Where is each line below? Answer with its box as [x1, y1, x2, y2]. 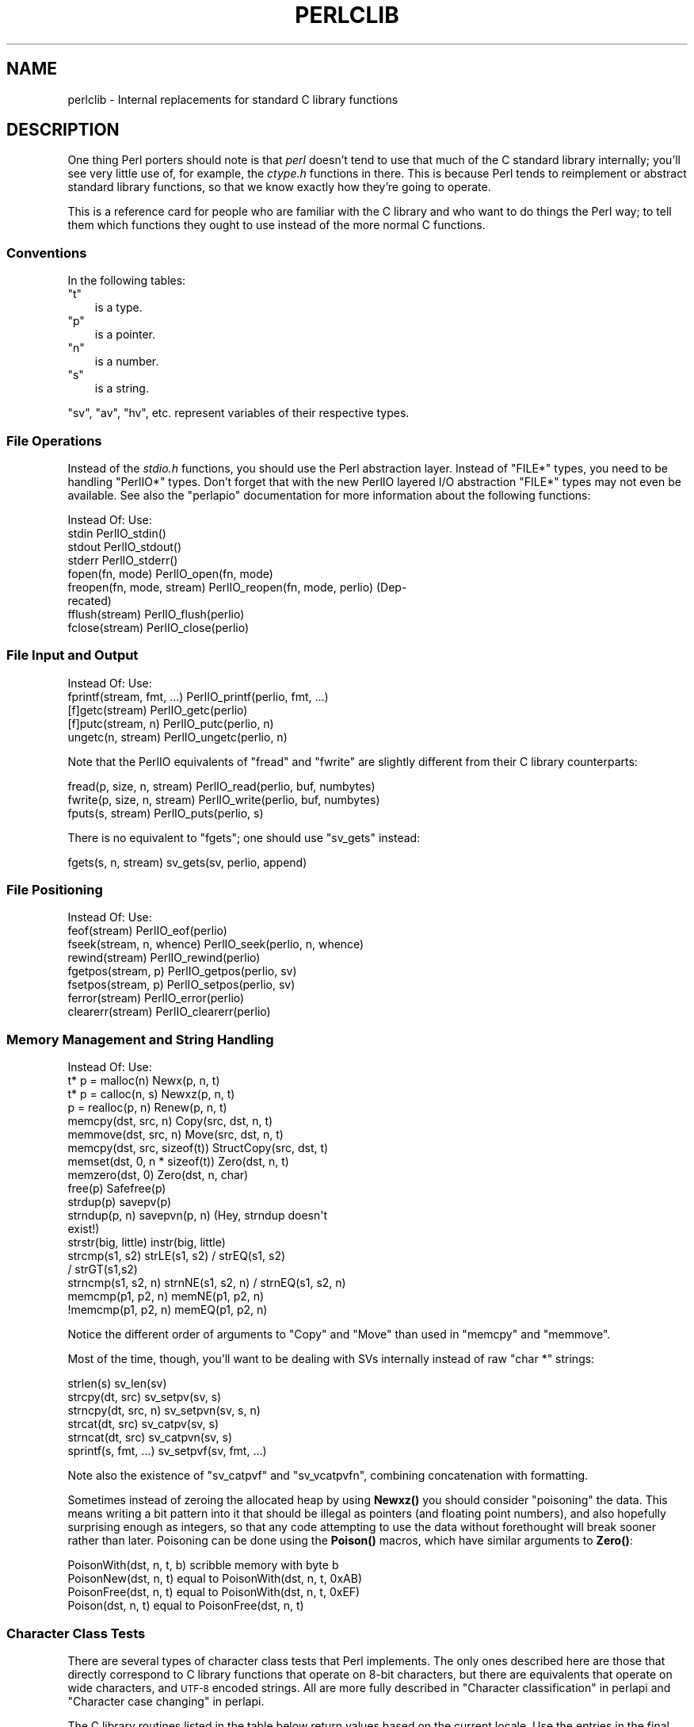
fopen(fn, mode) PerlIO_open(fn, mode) [67, 566, 273, 580]
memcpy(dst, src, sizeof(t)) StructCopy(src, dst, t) [67, 1141, 329, 1155]
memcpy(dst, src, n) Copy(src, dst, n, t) [67, 1114, 273, 1128]
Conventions [6, 244, 87, 261]
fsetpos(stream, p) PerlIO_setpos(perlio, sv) [67, 978, 296, 992]
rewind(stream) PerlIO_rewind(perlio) [67, 951, 261, 965]
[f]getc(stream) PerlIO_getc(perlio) [67, 703, 248, 717]
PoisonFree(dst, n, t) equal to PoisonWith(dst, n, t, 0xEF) [67, 1585, 360, 1599]
